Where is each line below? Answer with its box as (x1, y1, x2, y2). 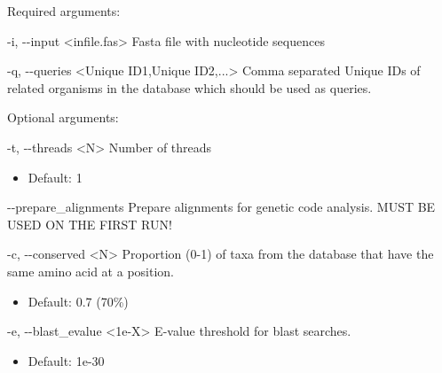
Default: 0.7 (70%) (28, 291, 129, 310)
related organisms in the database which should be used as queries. (7, 78, 372, 97)
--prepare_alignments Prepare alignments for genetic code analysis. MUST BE (7, 198, 436, 216)
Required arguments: (7, 2, 121, 19)
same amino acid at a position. (7, 261, 174, 280)
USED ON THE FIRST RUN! (7, 214, 172, 233)
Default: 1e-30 (28, 351, 105, 369)
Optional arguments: (7, 108, 119, 127)
